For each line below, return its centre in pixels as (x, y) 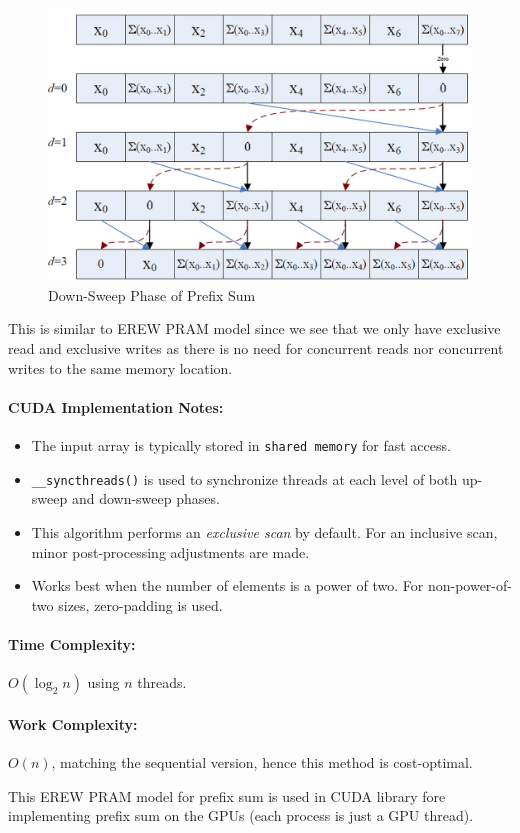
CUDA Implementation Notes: (116, 406)
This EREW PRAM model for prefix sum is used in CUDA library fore (227, 795)
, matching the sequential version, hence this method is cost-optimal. (262, 761)
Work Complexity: (73, 723)
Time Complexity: (72, 643)
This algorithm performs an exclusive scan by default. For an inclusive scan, (264, 531)
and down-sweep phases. (145, 498)
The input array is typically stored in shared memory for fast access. (241, 445)
